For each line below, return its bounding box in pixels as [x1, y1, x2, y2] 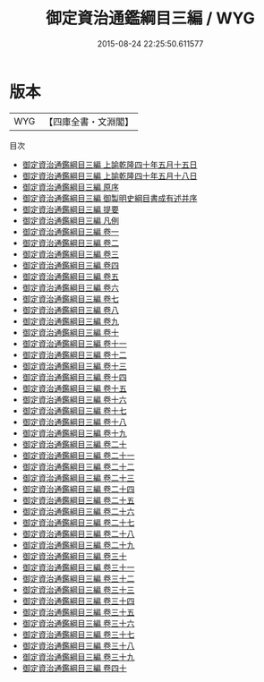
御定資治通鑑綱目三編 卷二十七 [21, 516, 135, 528]
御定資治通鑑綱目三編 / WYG [46, 8, 255, 29]
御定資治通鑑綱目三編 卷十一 [21, 337, 127, 349]
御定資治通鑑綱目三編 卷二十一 [21, 449, 135, 461]
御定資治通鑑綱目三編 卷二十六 [21, 506, 135, 516]
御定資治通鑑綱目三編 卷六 [21, 282, 119, 293]
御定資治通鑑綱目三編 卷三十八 [21, 640, 135, 651]
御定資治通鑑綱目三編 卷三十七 [21, 628, 135, 640]
